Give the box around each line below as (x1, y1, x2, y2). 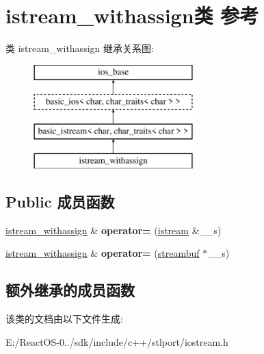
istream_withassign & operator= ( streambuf (5, 246, 200, 260)
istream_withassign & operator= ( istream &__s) (5, 223, 222, 237)
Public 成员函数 (5, 190, 115, 212)
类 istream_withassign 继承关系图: (5, 41, 154, 55)
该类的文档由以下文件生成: (5, 312, 123, 326)
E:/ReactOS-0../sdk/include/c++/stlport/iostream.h (5, 334, 228, 349)
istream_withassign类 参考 (5, 1, 259, 29)
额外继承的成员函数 (5, 279, 135, 301)
